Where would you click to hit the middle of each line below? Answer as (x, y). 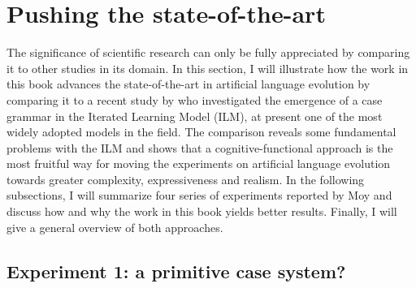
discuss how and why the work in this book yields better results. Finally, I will (202, 211)
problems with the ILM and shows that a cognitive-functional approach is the (200, 147)
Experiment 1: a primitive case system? (176, 271)
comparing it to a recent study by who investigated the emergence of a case (195, 99)
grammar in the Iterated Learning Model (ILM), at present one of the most (195, 116)
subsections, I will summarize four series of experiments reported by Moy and (199, 195)
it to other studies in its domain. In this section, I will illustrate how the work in (208, 68)
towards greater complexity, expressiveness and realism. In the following (186, 179)
